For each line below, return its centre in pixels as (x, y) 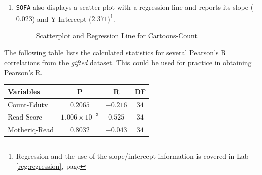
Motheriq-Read (31, 129)
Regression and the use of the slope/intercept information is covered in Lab (132, 156)
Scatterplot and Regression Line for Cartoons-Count (117, 35)
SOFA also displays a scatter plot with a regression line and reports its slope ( (135, 7)
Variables (24, 91)
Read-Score (25, 117)
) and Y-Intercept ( (62, 18)
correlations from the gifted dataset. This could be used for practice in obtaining (128, 62)
